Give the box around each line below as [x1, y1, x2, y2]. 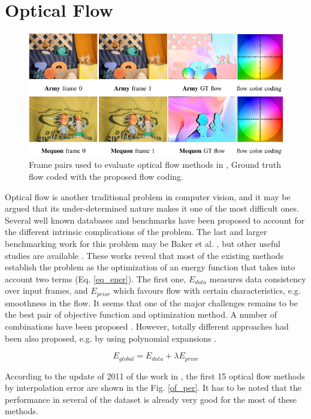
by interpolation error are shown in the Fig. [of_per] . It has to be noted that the [5, 381, 301, 394]
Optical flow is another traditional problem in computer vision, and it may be [5, 190, 291, 203]
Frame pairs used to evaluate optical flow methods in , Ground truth [29, 158, 282, 171]
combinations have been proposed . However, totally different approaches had [5, 320, 289, 333]
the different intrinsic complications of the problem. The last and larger [5, 225, 267, 238]
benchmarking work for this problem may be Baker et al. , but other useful [5, 237, 280, 250]
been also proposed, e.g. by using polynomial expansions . [5, 331, 217, 344]
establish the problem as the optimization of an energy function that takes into [5, 261, 295, 273]
